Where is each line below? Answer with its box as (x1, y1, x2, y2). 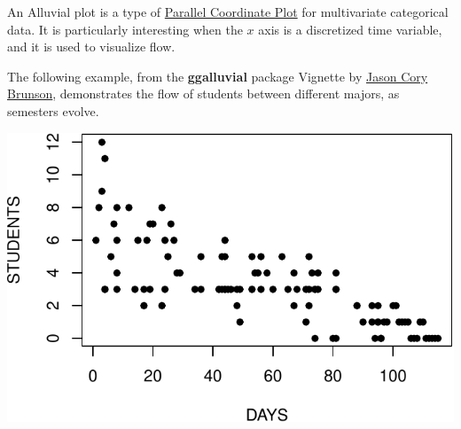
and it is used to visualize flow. (7, 37, 176, 56)
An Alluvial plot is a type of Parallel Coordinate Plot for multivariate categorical (7, 3, 449, 20)
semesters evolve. (7, 101, 99, 120)
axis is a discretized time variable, (258, 19, 442, 38)
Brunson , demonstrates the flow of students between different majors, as (7, 84, 400, 103)
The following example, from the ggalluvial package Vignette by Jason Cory (7, 66, 428, 85)
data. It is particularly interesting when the (7, 19, 243, 38)
